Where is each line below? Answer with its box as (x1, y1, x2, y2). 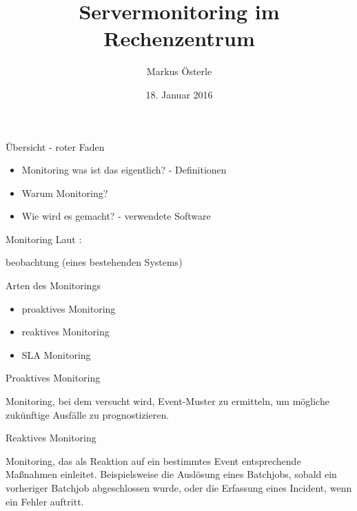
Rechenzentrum (103, 24, 255, 52)
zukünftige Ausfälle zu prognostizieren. (6, 407, 170, 421)
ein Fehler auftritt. (6, 494, 84, 508)
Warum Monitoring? (21, 185, 108, 200)
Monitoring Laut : (6, 231, 82, 246)
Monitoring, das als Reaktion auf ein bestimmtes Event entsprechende (6, 453, 301, 468)
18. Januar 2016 (145, 87, 213, 101)
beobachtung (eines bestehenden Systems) (6, 255, 183, 269)
